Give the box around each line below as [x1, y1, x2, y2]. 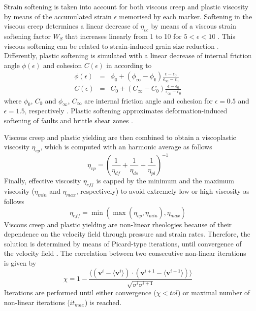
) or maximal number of [177, 287, 250, 298]
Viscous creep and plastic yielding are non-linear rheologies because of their [4, 219, 232, 229]
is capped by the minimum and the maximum [96, 175, 234, 186]
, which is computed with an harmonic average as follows [40, 141, 212, 152]
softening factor [4, 31, 51, 41]
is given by [4, 258, 36, 268]
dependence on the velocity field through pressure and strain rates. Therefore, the [4, 229, 251, 239]
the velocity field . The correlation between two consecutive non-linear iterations [4, 248, 246, 258]
